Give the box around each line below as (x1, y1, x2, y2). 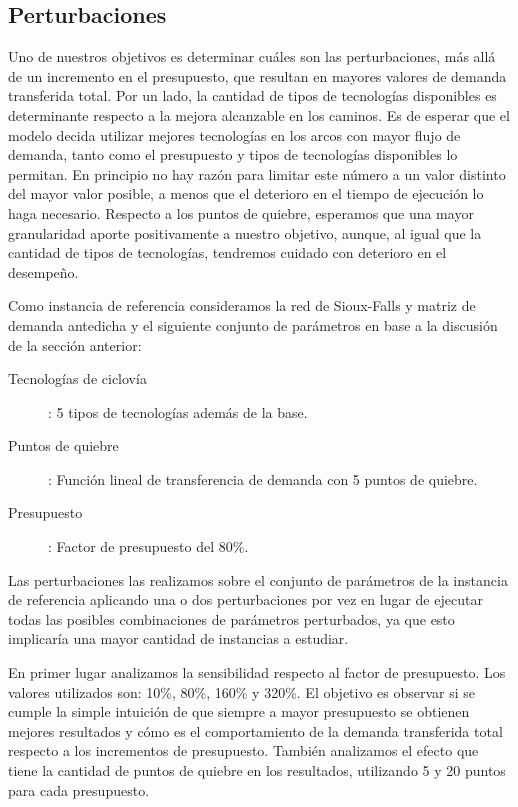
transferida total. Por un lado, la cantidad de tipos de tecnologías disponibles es (8, 85, 497, 106)
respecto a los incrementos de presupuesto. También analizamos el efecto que (8, 740, 479, 761)
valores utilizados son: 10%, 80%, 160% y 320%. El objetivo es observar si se (8, 681, 476, 702)
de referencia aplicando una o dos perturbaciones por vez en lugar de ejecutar (8, 589, 483, 610)
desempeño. (8, 261, 79, 282)
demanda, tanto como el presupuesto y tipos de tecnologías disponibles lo (8, 144, 458, 165)
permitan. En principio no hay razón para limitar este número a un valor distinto (8, 163, 506, 184)
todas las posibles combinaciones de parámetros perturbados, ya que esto (8, 608, 455, 629)
